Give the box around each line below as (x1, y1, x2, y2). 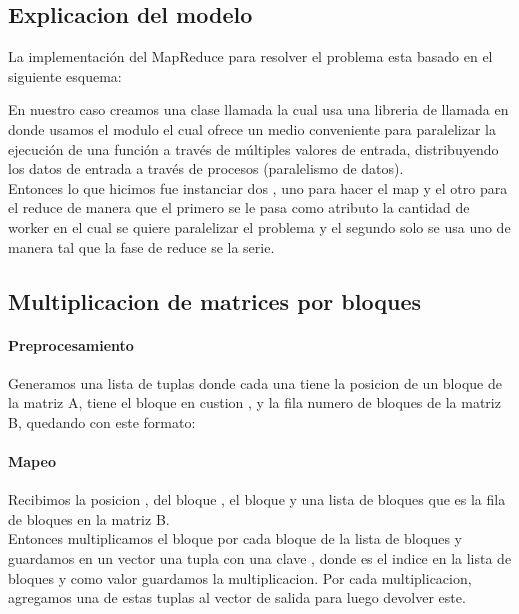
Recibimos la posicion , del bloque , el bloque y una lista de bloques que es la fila (8, 489, 506, 510)
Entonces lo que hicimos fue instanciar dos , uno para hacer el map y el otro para (8, 177, 508, 198)
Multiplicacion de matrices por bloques (8, 285, 421, 316)
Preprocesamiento (8, 334, 134, 355)
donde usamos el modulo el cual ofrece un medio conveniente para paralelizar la (8, 118, 496, 139)
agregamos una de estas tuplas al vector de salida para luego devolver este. (8, 587, 466, 608)
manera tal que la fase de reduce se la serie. (8, 236, 275, 257)
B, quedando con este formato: (8, 411, 196, 432)
